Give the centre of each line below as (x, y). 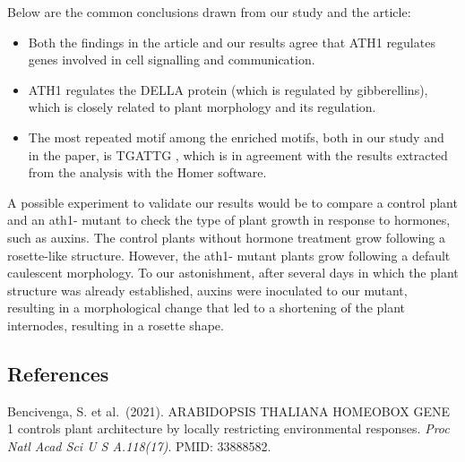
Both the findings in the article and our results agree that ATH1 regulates (232, 42)
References (58, 373)
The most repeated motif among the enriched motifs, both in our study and (236, 137)
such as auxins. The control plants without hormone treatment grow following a (226, 237)
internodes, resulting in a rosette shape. (116, 325)
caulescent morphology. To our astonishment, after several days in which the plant (233, 273)
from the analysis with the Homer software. (147, 172)
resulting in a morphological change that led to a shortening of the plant (207, 308)
